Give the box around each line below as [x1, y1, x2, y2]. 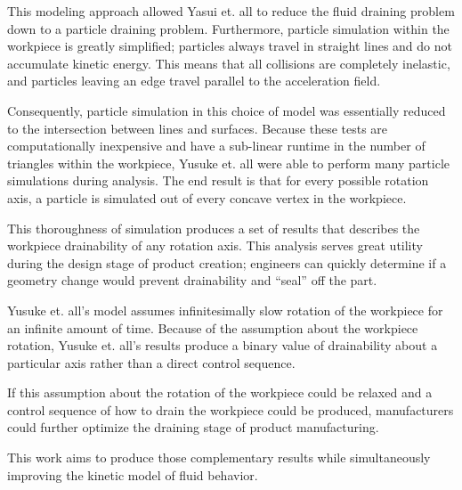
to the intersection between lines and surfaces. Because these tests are [7, 118, 388, 137]
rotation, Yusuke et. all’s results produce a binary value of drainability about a [7, 336, 438, 355]
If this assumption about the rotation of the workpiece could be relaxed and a [7, 383, 433, 402]
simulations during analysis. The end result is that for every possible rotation [7, 171, 429, 190]
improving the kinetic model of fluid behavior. [7, 465, 258, 484]
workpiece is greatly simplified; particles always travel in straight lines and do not [7, 37, 452, 55]
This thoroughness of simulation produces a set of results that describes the [7, 218, 420, 237]
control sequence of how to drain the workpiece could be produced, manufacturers [7, 400, 454, 419]
